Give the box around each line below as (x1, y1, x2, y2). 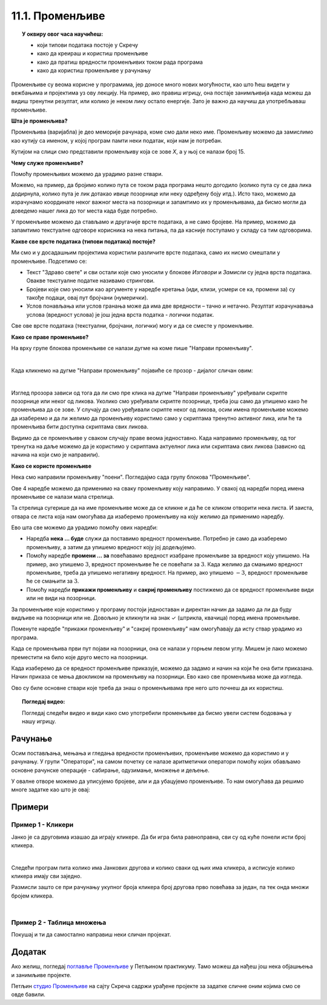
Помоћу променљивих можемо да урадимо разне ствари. (11, 171, 163, 178)
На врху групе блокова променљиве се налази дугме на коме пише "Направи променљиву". (11, 345, 254, 352)
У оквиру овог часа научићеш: (22, 30, 104, 38)
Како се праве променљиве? (11, 333, 89, 340)
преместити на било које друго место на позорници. (11, 653, 148, 661)
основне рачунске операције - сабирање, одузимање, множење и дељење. (11, 766, 210, 774)
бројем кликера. (11, 892, 54, 899)
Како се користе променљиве (11, 462, 92, 470)
